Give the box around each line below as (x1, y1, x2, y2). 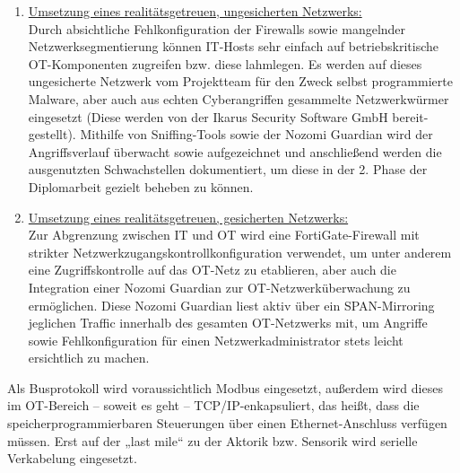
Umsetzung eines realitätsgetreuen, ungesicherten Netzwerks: (28, 2, 362, 20)
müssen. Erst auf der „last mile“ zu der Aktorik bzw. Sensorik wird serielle (7, 431, 418, 450)
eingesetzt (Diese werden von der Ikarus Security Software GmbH (28, 107, 388, 126)
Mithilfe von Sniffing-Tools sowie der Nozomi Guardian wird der (80, 125, 433, 144)
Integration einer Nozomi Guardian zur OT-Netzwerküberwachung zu (28, 277, 411, 296)
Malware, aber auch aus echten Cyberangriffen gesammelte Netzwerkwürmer (28, 89, 449, 108)
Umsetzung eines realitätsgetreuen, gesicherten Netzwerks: (28, 207, 349, 226)
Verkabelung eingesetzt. (7, 449, 137, 468)
